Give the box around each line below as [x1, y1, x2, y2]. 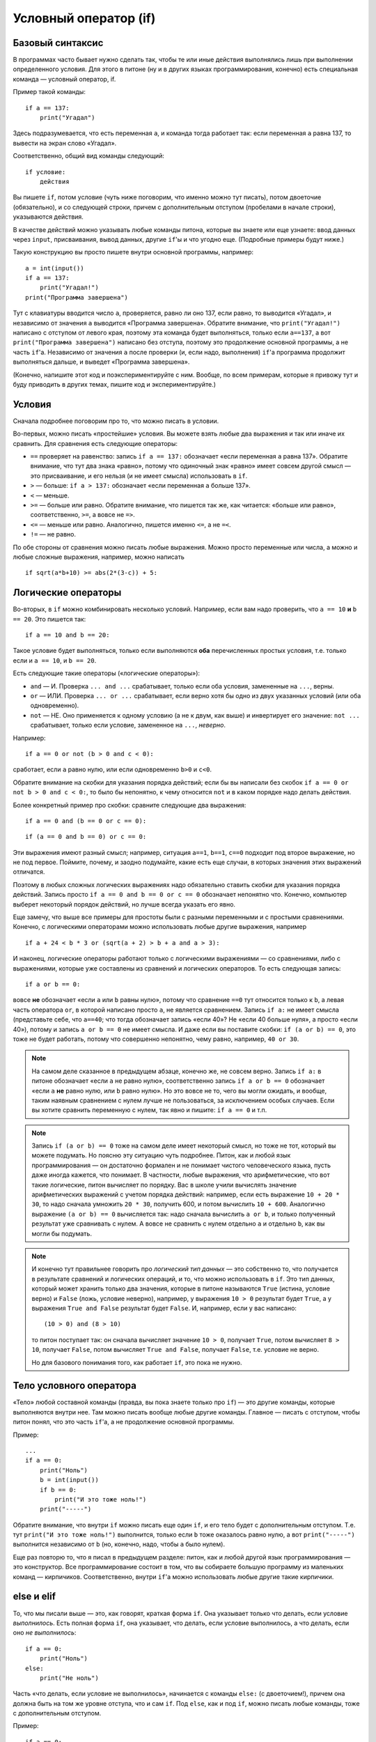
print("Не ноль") [39, 1674, 99, 1682]
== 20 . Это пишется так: [13, 615, 86, 623]
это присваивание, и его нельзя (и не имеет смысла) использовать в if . [30, 471, 248, 480]
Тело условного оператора [13, 1380, 137, 1392]
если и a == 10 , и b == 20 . [13, 656, 97, 665]
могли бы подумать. [31, 1229, 92, 1238]
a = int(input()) [25, 264, 84, 272]
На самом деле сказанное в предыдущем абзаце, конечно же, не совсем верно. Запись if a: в [31, 1067, 322, 1075]
